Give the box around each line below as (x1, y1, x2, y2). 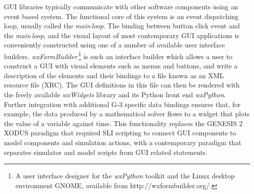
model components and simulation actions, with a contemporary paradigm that (4, 137, 242, 147)
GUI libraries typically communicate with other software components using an (4, 1, 238, 11)
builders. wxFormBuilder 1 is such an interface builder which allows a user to (4, 49, 233, 61)
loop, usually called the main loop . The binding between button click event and (4, 21, 240, 31)
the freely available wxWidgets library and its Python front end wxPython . (4, 89, 226, 99)
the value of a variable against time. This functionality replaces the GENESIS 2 (4, 118, 243, 128)
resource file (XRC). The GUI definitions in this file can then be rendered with (4, 80, 240, 90)
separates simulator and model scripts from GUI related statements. (4, 147, 208, 157)
